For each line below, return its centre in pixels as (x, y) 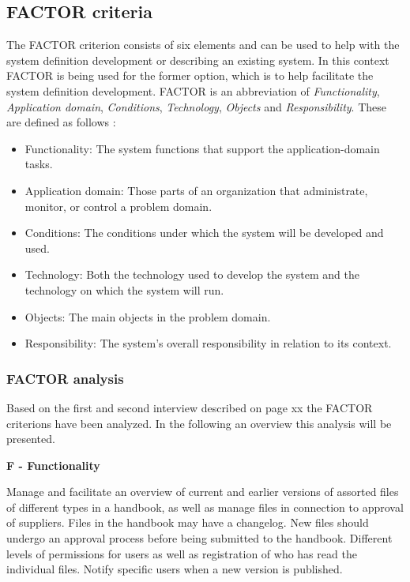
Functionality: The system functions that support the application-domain (202, 148)
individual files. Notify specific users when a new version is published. (175, 569)
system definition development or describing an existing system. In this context (198, 60)
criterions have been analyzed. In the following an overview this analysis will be (199, 423)
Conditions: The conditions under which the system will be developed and (204, 233)
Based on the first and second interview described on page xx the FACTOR (190, 407)
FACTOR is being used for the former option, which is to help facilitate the (190, 75)
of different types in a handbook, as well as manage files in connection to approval (205, 507)
